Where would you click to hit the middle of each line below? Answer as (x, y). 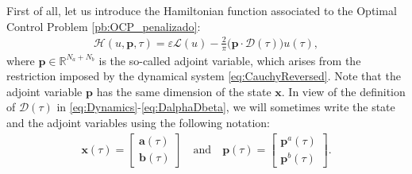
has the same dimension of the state (184, 91)
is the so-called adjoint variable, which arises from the (230, 60)
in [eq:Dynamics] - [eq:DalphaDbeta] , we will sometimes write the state (226, 107)
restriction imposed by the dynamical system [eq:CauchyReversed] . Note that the (204, 76)
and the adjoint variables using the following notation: (138, 122)
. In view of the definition (343, 91)
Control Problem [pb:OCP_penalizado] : (104, 26)
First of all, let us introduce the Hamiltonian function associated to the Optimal (202, 10)
